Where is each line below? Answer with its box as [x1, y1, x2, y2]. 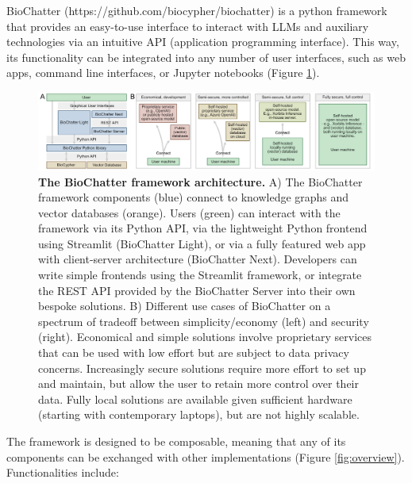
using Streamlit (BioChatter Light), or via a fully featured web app [38, 235, 366, 251]
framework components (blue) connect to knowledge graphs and [38, 189, 349, 205]
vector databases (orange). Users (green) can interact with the [38, 204, 341, 220]
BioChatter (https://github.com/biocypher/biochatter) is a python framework [6, 2, 387, 18]
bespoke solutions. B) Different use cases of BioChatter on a [38, 297, 331, 314]
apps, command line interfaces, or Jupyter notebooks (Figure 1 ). [6, 64, 320, 81]
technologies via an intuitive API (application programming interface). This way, [6, 33, 399, 50]
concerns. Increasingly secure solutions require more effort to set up [38, 359, 366, 376]
